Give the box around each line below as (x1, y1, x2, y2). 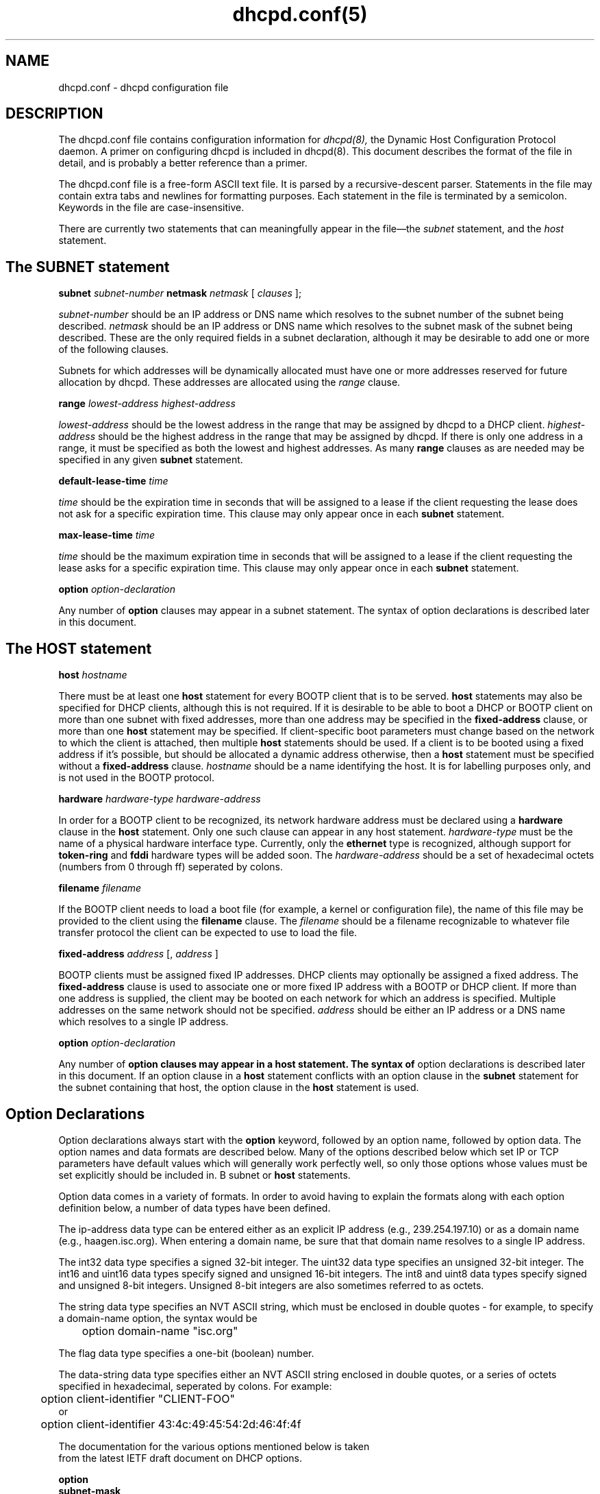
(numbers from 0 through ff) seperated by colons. (58, 861, 283, 873)
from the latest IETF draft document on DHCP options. (58, 1452, 302, 1464)
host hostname (58, 669, 127, 681)
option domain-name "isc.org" (82, 1323, 238, 1338)
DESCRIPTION (5, 105, 103, 123)
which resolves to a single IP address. (58, 1016, 229, 1028)
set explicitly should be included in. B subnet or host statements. (58, 1168, 351, 1181)
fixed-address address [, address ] (58, 948, 218, 960)
